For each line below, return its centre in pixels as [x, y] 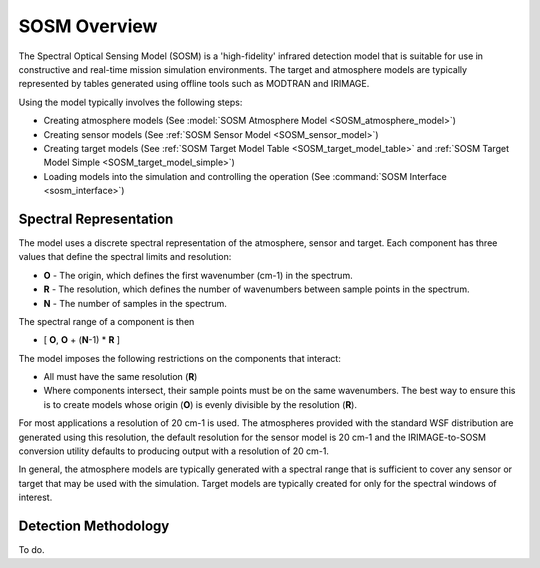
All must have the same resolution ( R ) [120, 377]
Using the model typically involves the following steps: [130, 102]
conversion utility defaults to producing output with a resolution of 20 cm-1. [174, 451]
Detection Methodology [94, 526]
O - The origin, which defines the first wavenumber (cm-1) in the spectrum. [198, 275]
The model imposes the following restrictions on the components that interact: [180, 358]
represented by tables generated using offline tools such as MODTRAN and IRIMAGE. [194, 84]
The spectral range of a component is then [106, 321]
